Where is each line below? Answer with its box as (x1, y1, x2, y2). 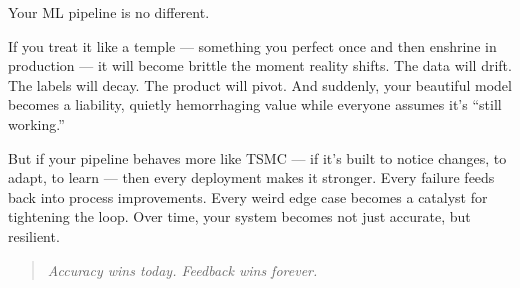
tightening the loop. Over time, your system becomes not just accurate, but (8, 206, 471, 227)
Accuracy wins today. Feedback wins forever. (47, 259, 318, 280)
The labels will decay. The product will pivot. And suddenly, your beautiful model (8, 74, 512, 95)
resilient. (8, 225, 60, 246)
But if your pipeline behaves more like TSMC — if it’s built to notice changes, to (8, 147, 507, 168)
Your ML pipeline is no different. (8, 2, 210, 22)
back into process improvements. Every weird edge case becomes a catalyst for (8, 186, 488, 207)
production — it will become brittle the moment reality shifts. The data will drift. (8, 55, 512, 76)
